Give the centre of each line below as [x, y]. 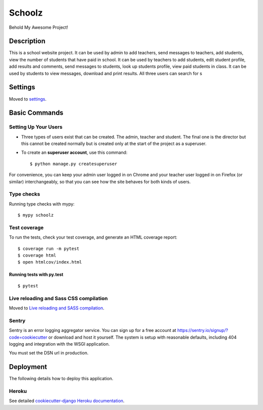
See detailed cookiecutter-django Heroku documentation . [67, 401]
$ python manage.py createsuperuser [74, 164]
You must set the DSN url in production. [49, 353]
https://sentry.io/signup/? [203, 330]
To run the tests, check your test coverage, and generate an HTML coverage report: [93, 237]
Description [27, 41]
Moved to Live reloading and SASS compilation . [57, 308]
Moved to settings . [28, 99]
